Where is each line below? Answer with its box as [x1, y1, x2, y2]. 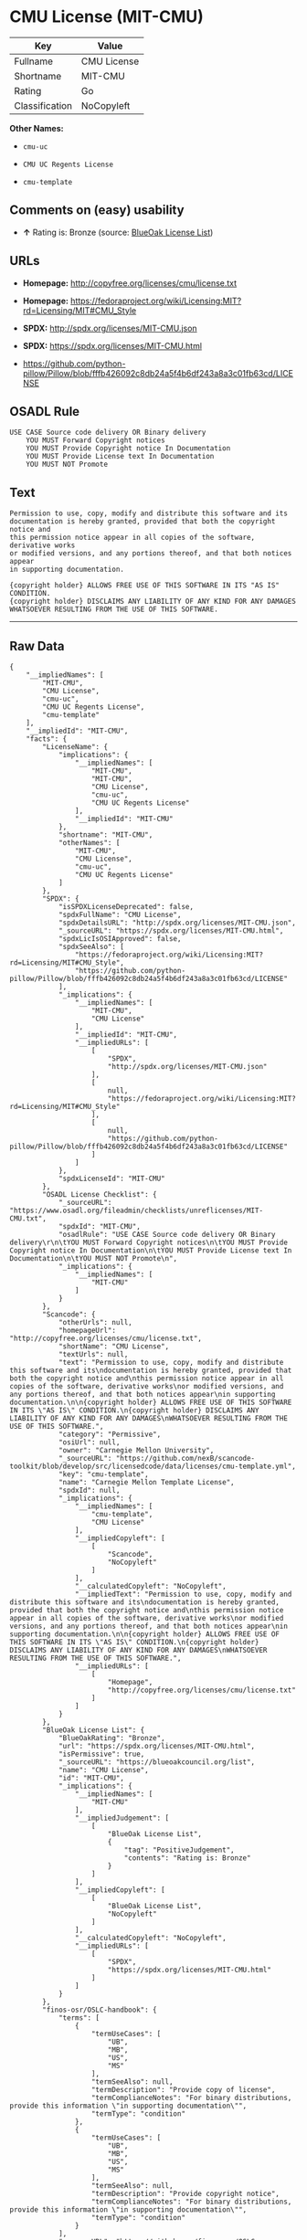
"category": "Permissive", [58, 1430, 162, 1439]
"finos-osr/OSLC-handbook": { [42, 2005, 157, 2014]
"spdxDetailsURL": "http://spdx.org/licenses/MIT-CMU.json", [58, 918, 297, 927]
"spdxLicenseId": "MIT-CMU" [58, 1174, 166, 1183]
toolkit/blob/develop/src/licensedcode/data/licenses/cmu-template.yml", [9, 1462, 297, 1471]
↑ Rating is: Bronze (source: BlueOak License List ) [22, 227, 214, 238]
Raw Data [9, 638, 66, 654]
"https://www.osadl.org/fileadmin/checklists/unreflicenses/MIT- [9, 1206, 263, 1215]
